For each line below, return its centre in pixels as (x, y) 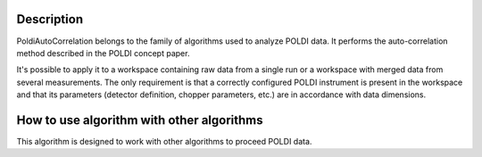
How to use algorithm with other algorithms (140, 120)
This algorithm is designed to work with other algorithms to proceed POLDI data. (164, 141)
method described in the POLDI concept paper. (103, 53)
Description (50, 19)
